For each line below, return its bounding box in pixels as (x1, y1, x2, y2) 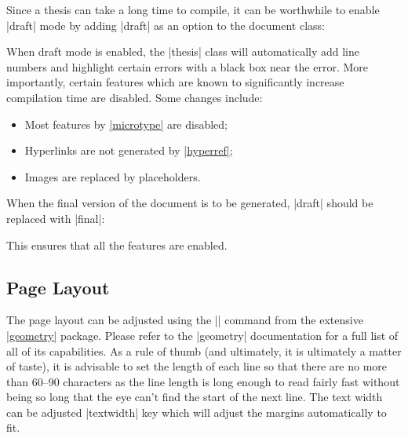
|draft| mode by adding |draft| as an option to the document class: (6, 16, 325, 33)
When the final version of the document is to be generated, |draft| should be (6, 195, 373, 211)
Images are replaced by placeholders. (24, 168, 201, 184)
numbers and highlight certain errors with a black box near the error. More (6, 58, 369, 75)
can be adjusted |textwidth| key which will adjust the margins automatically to (6, 403, 387, 420)
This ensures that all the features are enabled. (6, 236, 228, 253)
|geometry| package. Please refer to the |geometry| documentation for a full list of (6, 327, 399, 343)
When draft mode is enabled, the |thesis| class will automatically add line (6, 43, 359, 60)
